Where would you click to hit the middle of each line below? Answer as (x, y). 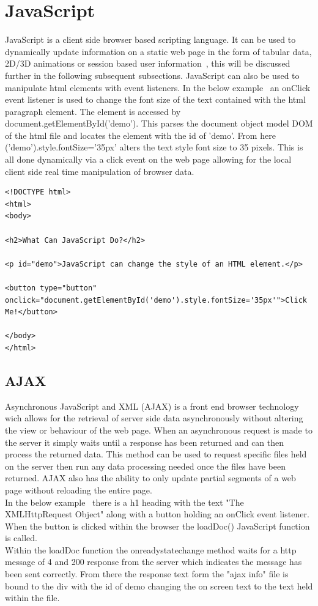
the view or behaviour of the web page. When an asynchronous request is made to (159, 430)
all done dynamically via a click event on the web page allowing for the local (148, 159)
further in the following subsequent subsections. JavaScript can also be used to (152, 75)
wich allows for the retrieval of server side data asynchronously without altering (154, 418)
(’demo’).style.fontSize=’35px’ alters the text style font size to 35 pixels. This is (154, 147)
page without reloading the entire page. (79, 490)
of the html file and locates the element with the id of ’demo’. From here (140, 135)
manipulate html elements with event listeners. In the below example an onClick (158, 87)
